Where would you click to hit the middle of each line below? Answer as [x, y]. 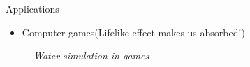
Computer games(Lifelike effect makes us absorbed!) [133, 32]
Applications [32, 8]
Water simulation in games [91, 55]
